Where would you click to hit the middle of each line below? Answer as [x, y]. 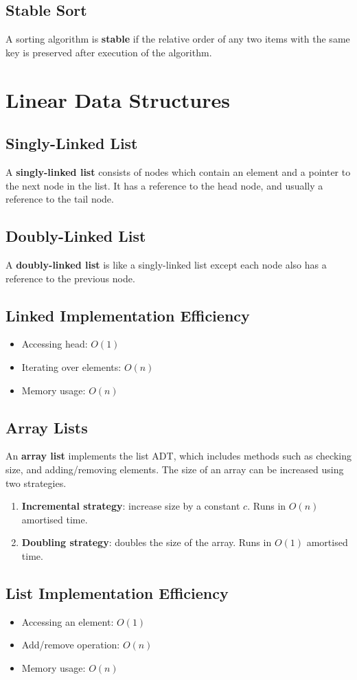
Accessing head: [55, 344]
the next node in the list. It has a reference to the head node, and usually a [164, 185]
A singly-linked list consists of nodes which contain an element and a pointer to [178, 171]
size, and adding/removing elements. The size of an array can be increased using [175, 469]
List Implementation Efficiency [117, 592]
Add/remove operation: [71, 645]
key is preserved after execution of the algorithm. [109, 52]
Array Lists [47, 427]
